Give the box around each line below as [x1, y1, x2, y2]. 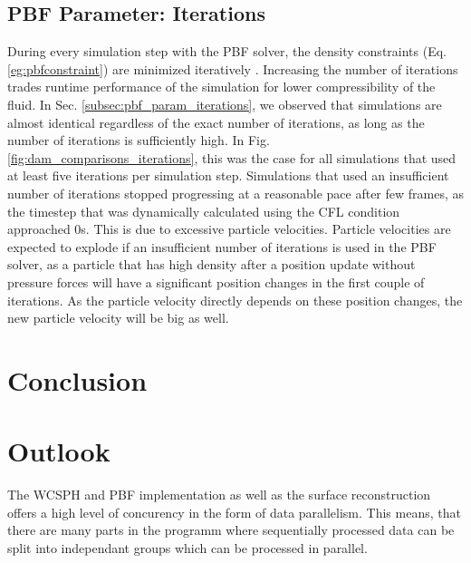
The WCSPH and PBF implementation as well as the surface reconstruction [7, 485, 431, 504]
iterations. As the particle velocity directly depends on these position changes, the [7, 290, 463, 309]
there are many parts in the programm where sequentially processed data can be [7, 520, 455, 539]
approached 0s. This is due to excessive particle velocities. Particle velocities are [7, 219, 451, 238]
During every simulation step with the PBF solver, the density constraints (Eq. [7, 42, 447, 61]
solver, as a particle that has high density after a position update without [7, 255, 416, 274]
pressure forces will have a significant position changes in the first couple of [7, 272, 425, 291]
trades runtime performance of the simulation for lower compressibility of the [7, 77, 436, 96]
